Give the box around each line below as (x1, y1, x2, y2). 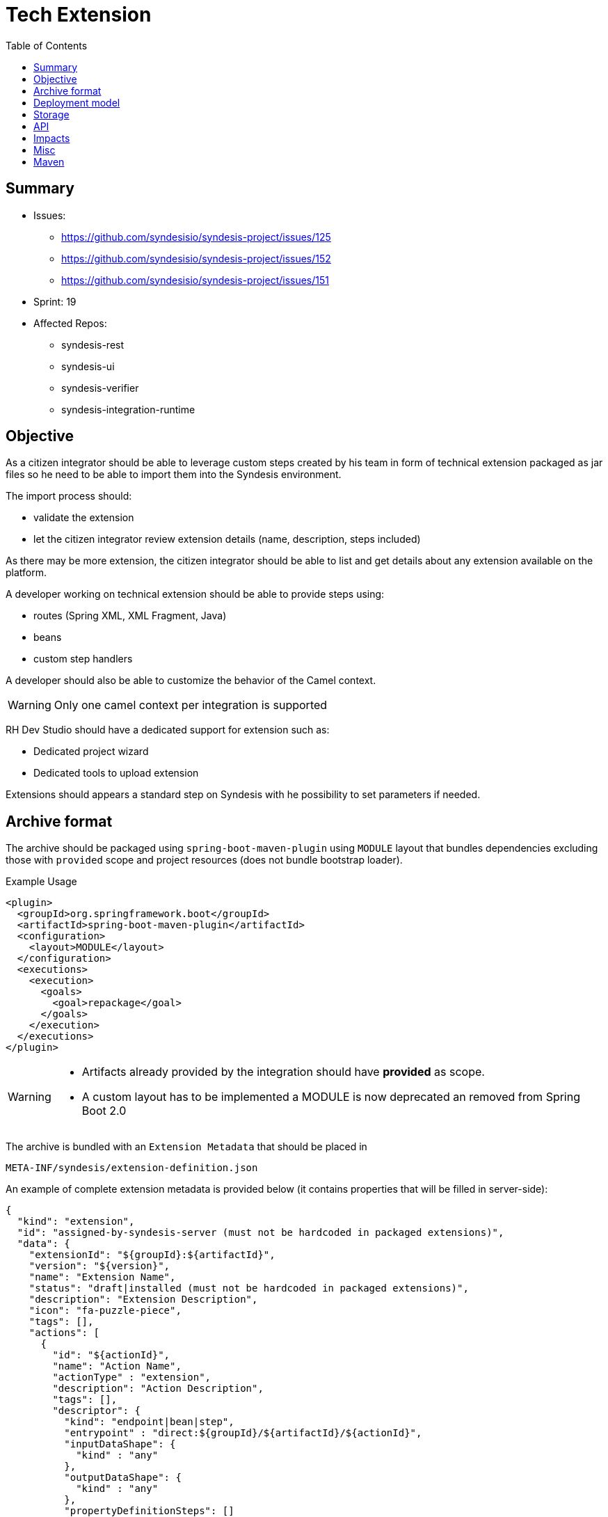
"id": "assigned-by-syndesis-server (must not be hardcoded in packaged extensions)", (17, 1227, 504, 1239)
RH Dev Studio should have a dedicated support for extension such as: (6, 724, 330, 736)
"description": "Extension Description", (29, 1294, 258, 1305)
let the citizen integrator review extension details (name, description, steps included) (33, 533, 421, 546)
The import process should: (6, 490, 132, 502)
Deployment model (33, 96, 120, 109)
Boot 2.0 (81, 1104, 127, 1118)
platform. (6, 566, 47, 579)
